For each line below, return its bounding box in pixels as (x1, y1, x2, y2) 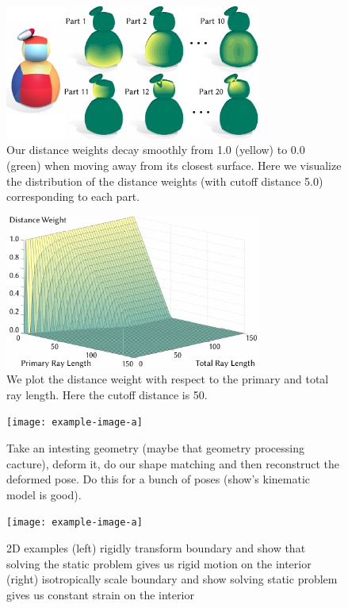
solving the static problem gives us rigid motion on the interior (6, 555, 312, 571)
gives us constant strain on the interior (6, 586, 194, 602)
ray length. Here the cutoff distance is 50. (6, 386, 208, 402)
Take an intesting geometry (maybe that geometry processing (6, 440, 304, 456)
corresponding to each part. (6, 188, 140, 205)
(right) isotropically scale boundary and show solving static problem (6, 571, 338, 587)
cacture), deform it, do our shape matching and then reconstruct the (6, 455, 339, 471)
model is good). (6, 486, 82, 502)
